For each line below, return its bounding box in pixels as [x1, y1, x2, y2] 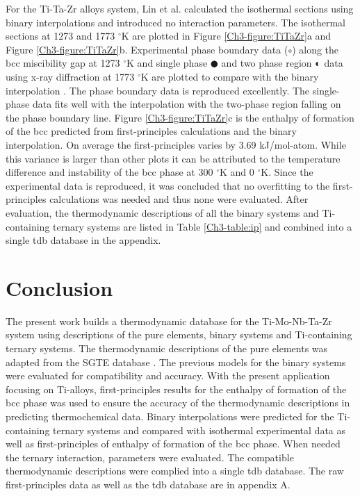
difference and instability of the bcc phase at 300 [6, 165, 213, 179]
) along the [292, 42, 339, 56]
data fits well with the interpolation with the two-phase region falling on [32, 97, 341, 111]
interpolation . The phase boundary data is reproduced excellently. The [6, 83, 310, 97]
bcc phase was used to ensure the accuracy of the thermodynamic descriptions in [6, 395, 350, 410]
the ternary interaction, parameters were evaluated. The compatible [6, 449, 294, 464]
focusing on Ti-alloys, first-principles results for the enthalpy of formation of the [6, 381, 347, 396]
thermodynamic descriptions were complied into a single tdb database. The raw [6, 463, 344, 478]
